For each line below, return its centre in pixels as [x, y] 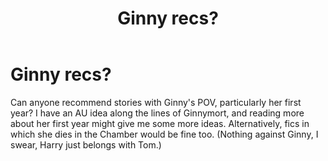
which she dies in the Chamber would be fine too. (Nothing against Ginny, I [164, 134]
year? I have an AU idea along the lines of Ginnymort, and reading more [157, 113]
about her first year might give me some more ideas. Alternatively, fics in [160, 123]
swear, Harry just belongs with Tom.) [86, 144]
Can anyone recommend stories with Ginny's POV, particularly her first [156, 102]
